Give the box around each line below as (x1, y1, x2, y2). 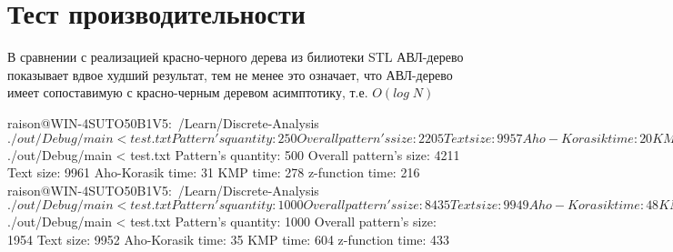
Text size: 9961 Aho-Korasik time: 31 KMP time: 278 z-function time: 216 (7, 163, 420, 182)
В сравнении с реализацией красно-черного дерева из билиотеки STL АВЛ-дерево (7, 47, 464, 66)
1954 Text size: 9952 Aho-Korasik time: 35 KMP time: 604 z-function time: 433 (7, 229, 450, 248)
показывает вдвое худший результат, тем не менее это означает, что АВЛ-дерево (7, 65, 453, 84)
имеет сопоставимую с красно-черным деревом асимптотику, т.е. (7, 83, 368, 102)
